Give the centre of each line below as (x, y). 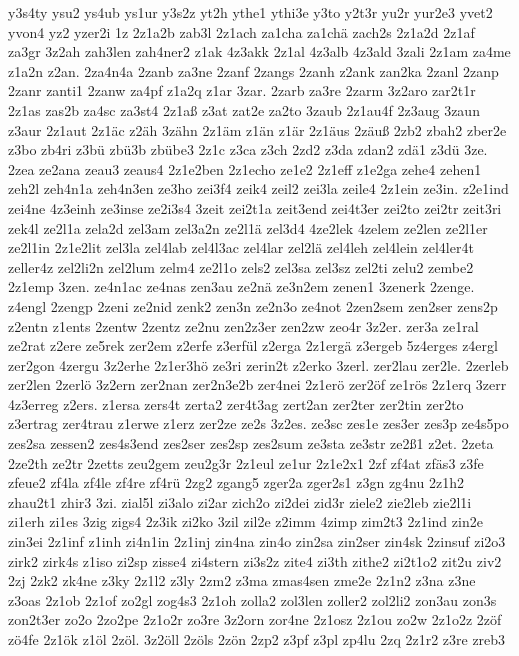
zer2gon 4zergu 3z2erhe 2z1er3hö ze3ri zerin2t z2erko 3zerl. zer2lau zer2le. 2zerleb (258, 364)
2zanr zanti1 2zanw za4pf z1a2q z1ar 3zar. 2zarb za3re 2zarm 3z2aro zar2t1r (242, 90)
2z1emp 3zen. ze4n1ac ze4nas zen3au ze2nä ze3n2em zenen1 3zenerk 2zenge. (241, 286)
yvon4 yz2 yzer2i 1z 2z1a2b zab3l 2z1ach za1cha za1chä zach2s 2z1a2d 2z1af (241, 31)
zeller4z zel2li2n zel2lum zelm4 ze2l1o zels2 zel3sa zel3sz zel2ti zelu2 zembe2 (241, 266)
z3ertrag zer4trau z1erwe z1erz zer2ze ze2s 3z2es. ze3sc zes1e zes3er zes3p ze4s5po (258, 423)
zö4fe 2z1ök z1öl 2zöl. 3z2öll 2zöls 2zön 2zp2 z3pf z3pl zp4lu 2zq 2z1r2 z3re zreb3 (257, 639)
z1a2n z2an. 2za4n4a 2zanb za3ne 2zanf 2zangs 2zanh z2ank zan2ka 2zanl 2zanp (253, 70)
